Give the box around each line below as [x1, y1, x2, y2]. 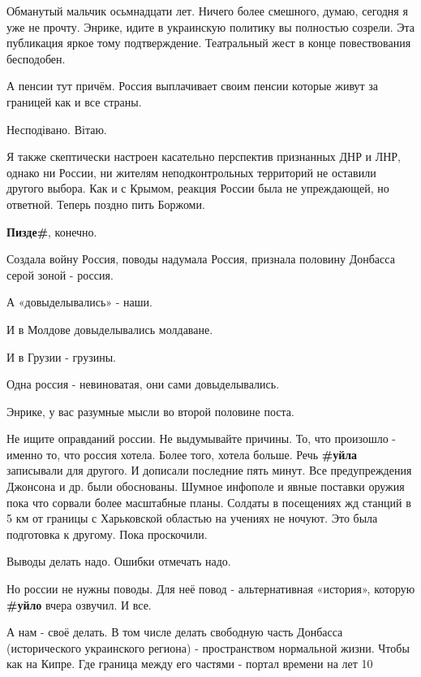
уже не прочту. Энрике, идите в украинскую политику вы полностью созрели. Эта [6, 18, 415, 35]
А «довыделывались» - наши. [6, 293, 153, 310]
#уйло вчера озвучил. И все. [6, 596, 152, 613]
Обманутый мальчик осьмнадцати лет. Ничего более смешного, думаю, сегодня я [6, 2, 408, 19]
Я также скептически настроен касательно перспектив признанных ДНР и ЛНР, [6, 148, 402, 165]
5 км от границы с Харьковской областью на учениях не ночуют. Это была [6, 510, 378, 527]
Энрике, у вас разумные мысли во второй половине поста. [6, 402, 294, 419]
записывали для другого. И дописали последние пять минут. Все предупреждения [6, 462, 412, 479]
